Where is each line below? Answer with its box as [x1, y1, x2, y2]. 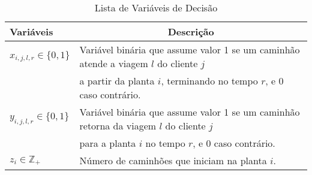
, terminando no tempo [161, 74, 258, 87]
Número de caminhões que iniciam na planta [79, 153, 267, 167]
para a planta [79, 136, 136, 150]
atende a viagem [79, 56, 148, 70]
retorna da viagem [79, 119, 157, 132]
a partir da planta [79, 74, 155, 87]
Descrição [167, 25, 214, 38]
